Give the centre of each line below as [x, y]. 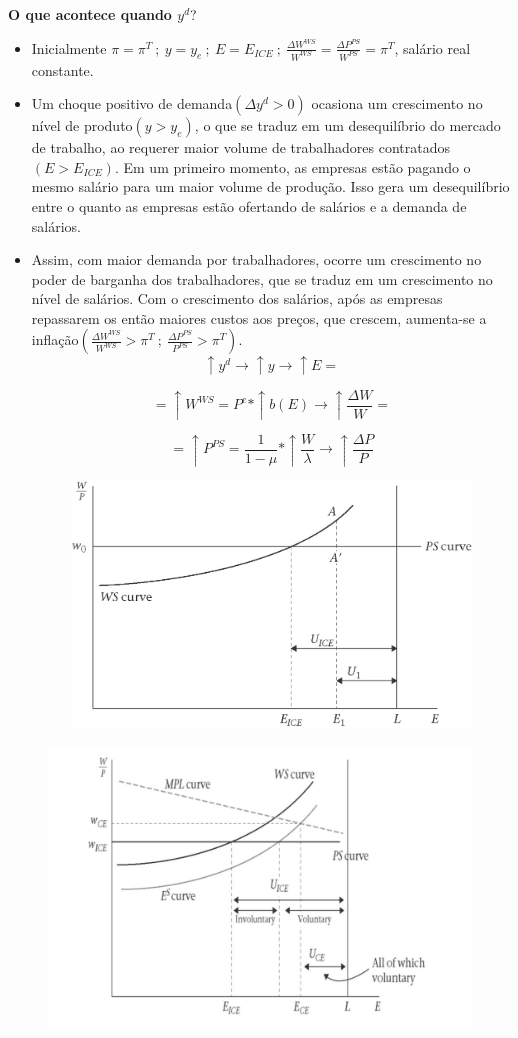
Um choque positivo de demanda [132, 103]
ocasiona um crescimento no [397, 103]
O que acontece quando [90, 14]
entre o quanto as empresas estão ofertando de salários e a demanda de [249, 205]
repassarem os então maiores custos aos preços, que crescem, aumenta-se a [259, 317]
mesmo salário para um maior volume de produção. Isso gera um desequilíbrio [270, 186]
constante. [62, 69]
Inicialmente [69, 47]
